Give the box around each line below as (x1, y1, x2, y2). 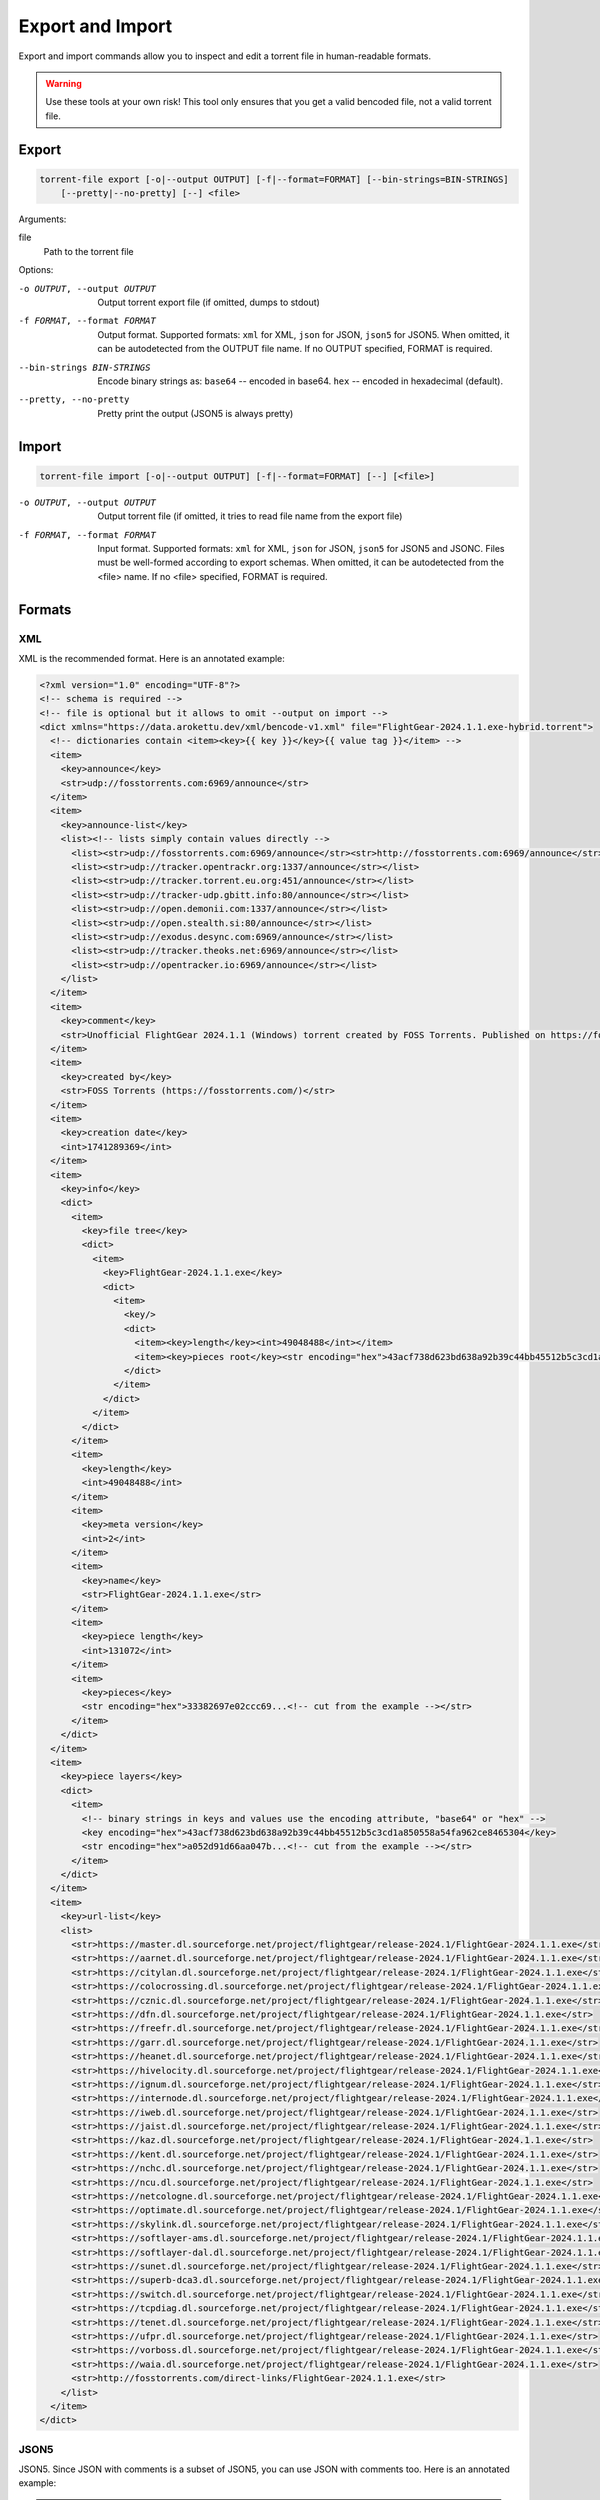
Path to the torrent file (43, 245, 134, 257)
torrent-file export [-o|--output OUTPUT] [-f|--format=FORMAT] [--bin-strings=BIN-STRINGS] (39, 173, 509, 185)
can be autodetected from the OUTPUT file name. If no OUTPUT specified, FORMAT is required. (97, 343, 493, 355)
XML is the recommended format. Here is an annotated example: (18, 652, 285, 664)
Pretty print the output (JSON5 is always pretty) (97, 407, 294, 419)
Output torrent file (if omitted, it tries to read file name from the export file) (97, 510, 403, 522)
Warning (45, 77, 82, 89)
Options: (18, 264, 54, 276)
